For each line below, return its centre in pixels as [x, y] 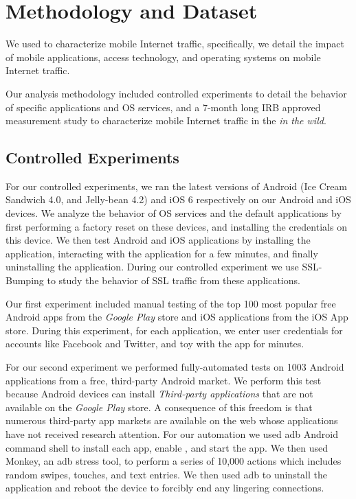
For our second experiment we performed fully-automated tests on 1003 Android [175, 367]
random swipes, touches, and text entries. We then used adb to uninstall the [166, 474]
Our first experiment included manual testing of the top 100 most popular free [171, 303]
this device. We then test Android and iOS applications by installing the [158, 240]
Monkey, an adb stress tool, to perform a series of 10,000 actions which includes [174, 461]
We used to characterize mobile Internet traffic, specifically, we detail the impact [175, 44]
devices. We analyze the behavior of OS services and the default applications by [174, 213]
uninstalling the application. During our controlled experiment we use [152, 267]
